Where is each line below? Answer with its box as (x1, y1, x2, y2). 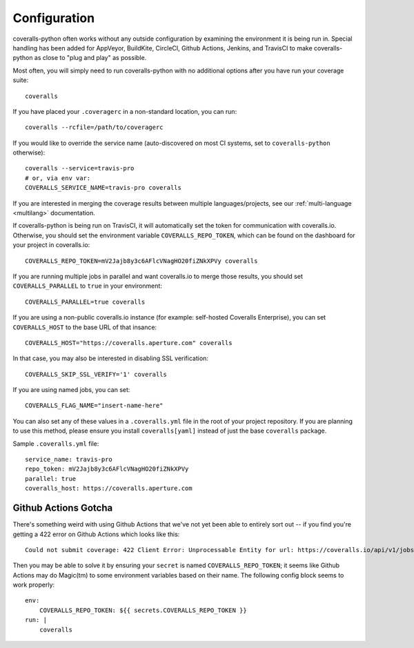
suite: (12, 76, 29, 84)
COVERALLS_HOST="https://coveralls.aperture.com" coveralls (25, 339, 233, 346)
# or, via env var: (25, 174, 91, 182)
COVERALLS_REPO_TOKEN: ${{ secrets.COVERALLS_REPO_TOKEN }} (39, 606, 248, 614)
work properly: (12, 580, 55, 589)
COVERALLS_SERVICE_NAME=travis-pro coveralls (25, 184, 182, 192)
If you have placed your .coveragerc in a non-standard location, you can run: (12, 107, 237, 115)
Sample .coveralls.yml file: (12, 439, 99, 448)
